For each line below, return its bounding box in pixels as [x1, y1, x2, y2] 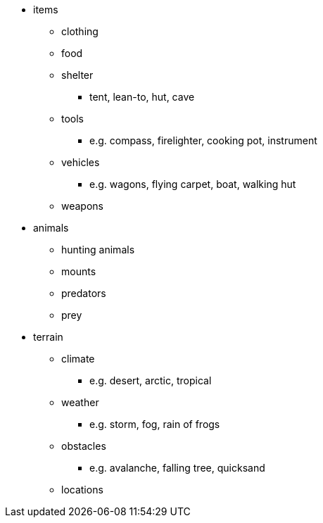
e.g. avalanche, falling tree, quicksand [89, 462, 265, 474]
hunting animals [61, 244, 135, 256]
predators [61, 287, 106, 299]
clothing [61, 25, 99, 37]
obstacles [61, 440, 106, 452]
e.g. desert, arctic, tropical [89, 374, 212, 386]
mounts [61, 265, 96, 277]
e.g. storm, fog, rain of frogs [89, 418, 220, 430]
